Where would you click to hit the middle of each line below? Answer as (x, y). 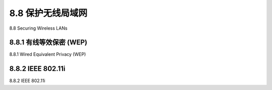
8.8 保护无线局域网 (48, 13)
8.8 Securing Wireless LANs (38, 28)
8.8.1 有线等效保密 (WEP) (48, 42)
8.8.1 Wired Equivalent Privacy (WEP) (48, 54)
